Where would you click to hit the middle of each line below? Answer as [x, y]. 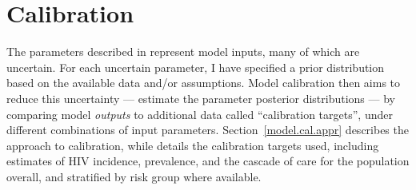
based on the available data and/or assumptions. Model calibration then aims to [204, 83]
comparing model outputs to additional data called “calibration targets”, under [200, 114]
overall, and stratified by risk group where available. [134, 176]
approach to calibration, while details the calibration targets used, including [193, 145]
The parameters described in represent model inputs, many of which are [183, 51]
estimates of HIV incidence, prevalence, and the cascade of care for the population [208, 161]
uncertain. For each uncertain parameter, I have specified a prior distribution [196, 67]
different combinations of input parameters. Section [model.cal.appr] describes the [208, 130]
